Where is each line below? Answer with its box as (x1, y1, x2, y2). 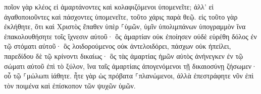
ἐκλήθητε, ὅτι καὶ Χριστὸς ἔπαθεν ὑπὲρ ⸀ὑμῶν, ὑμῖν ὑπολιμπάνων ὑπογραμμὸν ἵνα (4, 21, 246, 32)
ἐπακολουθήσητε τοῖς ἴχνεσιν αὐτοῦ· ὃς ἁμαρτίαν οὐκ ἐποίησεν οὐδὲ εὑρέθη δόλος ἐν (4, 31, 257, 41)
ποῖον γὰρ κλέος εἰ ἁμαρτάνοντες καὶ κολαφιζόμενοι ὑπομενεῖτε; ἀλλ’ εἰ (4, 2, 214, 12)
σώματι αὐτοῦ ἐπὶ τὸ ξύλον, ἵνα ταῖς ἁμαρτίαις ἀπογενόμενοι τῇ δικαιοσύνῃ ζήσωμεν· (4, 60, 257, 71)
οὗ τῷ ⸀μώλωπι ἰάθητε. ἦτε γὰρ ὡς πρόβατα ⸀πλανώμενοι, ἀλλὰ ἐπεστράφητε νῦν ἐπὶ (4, 70, 254, 81)
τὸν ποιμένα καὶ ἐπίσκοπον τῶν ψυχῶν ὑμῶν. (4, 80, 136, 90)
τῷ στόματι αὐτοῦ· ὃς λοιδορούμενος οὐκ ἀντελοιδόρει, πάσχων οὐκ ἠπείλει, (4, 41, 231, 51)
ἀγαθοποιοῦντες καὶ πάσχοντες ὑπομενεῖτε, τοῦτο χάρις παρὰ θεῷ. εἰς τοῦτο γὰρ (4, 11, 238, 22)
